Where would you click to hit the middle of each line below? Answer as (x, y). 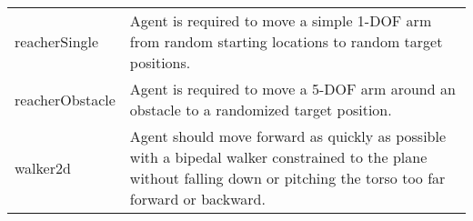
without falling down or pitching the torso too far (287, 178)
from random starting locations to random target (286, 41)
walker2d (43, 167)
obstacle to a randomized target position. (261, 110)
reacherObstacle (65, 99)
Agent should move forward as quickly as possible (288, 136)
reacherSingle (57, 41)
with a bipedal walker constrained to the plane (278, 157)
